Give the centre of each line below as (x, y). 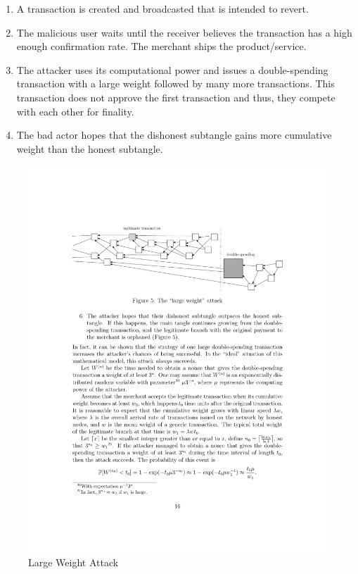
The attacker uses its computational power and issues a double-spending (172, 69)
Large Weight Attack (73, 562)
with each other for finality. (75, 111)
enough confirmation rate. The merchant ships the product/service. (161, 46)
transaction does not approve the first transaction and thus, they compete (176, 97)
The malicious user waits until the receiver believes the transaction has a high (184, 32)
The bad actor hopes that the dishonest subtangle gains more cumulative (174, 135)
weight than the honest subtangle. (90, 148)
